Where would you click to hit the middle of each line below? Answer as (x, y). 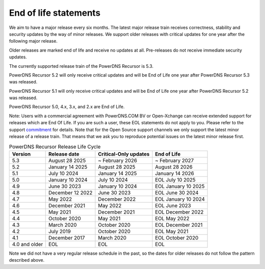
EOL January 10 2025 (180, 186)
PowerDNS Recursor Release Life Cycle (55, 146)
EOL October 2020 (177, 238)
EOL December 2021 (179, 225)
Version (21, 154)
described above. (27, 260)
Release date (64, 154)
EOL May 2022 (172, 218)
